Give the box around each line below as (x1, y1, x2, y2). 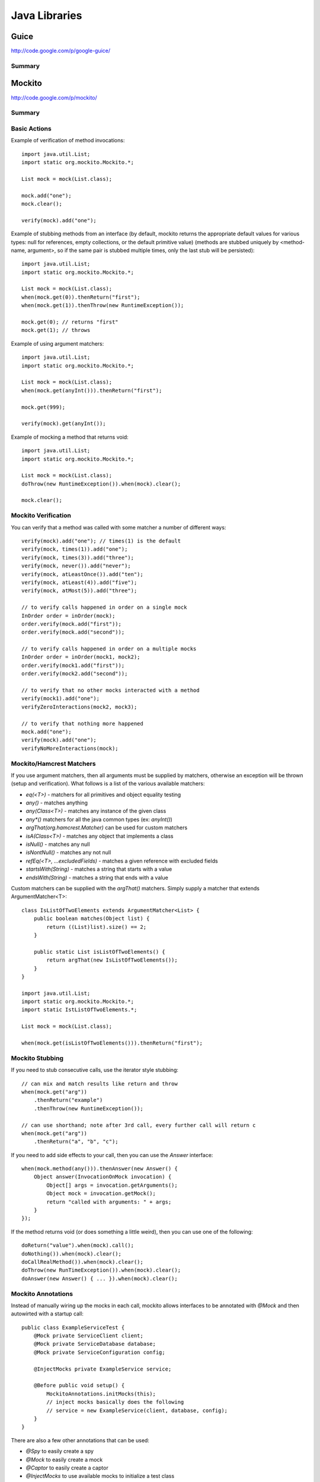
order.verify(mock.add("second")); (21, 629, 125, 635)
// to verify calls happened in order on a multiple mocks (21, 646, 197, 652)
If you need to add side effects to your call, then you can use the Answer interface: (11, 1151, 213, 1158)
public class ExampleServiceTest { (21, 1324, 125, 1331)
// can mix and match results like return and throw (21, 1080, 178, 1087)
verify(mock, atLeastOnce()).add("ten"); (21, 571, 143, 577)
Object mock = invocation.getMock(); (46, 1190, 156, 1197)
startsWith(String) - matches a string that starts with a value (25, 865, 172, 873)
